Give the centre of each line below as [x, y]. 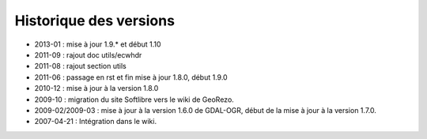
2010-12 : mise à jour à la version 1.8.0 [96, 88]
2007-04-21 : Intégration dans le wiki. [96, 122]
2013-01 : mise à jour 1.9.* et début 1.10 [98, 44]
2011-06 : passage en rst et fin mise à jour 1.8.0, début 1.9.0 [131, 77]
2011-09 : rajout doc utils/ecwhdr [88, 54]
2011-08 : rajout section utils [80, 66]
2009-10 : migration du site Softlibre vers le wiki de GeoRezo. [134, 100]
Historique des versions [95, 21]
